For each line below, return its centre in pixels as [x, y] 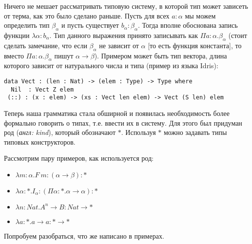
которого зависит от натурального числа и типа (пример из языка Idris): [111, 66]
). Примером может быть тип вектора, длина [161, 55]
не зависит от [119, 45]
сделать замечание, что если [46, 45]
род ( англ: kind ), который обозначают [60, 132]
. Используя [138, 132]
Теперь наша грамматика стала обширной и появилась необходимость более [117, 113]
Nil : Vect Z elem [42, 89]
